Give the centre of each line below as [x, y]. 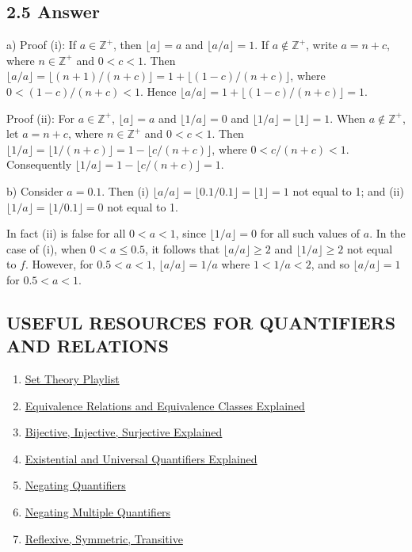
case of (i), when [46, 248]
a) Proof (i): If [42, 45]
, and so [330, 264]
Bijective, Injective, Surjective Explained [124, 432]
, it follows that [183, 248]
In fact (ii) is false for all [66, 233]
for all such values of [310, 233]
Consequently [39, 164]
